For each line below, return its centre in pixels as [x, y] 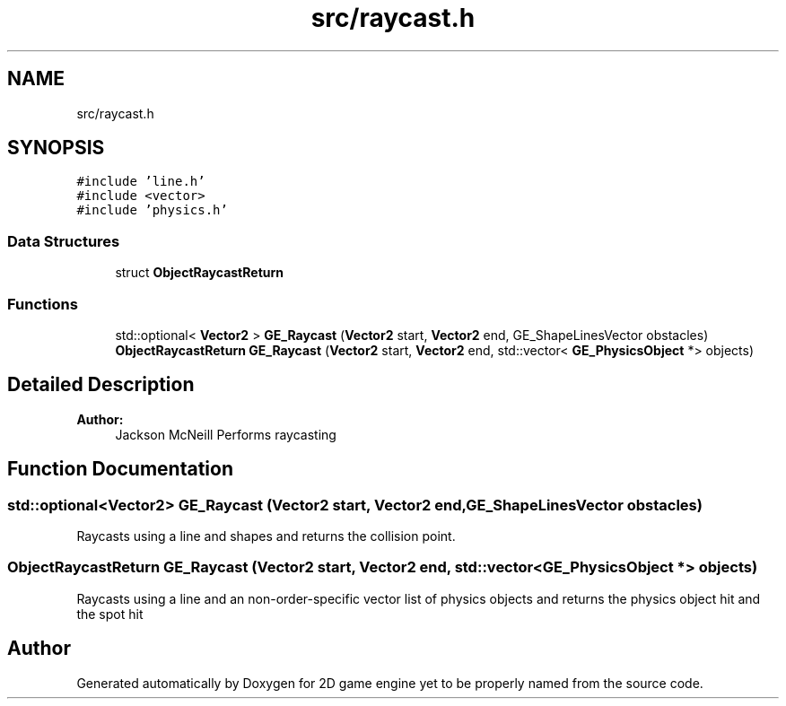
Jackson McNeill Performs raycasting [226, 434]
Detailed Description [101, 385]
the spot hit [110, 614]
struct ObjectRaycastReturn [200, 273]
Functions [43, 304]
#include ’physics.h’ [152, 210]
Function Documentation [120, 469]
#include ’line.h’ [141, 182]
